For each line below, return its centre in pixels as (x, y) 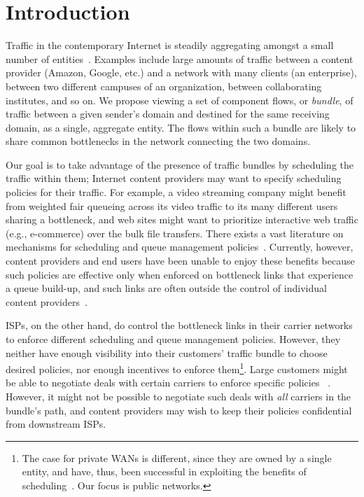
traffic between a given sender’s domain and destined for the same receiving (168, 114)
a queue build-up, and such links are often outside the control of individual (166, 288)
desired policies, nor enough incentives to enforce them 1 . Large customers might (177, 368)
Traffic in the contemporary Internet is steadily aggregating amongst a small (170, 45)
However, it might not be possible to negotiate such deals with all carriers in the (178, 397)
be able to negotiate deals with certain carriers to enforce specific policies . (168, 383)
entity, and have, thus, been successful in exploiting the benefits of (164, 471)
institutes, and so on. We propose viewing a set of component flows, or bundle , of (180, 100)
